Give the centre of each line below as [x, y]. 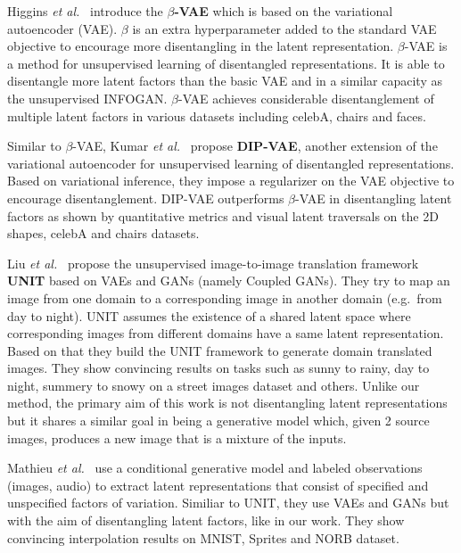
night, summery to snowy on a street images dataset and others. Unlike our [214, 385]
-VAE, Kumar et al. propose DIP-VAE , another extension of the [255, 146]
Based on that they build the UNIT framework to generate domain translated [220, 350]
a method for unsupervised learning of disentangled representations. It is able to [226, 63]
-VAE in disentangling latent [374, 198]
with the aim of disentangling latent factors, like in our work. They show [206, 520]
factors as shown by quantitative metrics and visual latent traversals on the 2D [223, 215]
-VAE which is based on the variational [284, 11]
